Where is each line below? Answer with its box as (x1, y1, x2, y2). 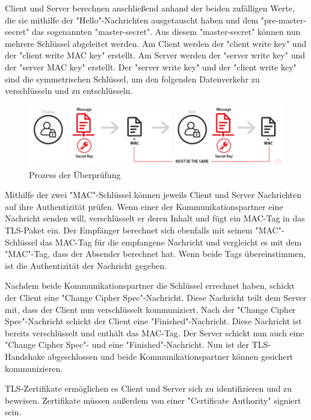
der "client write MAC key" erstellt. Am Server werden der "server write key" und (5, 49, 305, 61)
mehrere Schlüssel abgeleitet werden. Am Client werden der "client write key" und (5, 37, 307, 49)
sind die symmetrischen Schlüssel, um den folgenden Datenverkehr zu (5, 72, 260, 85)
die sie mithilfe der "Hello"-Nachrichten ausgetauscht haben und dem (5, 13, 259, 26)
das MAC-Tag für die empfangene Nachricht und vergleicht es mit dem (40, 235, 302, 248)
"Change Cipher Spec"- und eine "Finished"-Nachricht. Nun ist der (5, 338, 250, 351)
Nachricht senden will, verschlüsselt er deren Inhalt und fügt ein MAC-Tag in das (5, 212, 305, 224)
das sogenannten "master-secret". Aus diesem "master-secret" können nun (31, 25, 301, 38)
